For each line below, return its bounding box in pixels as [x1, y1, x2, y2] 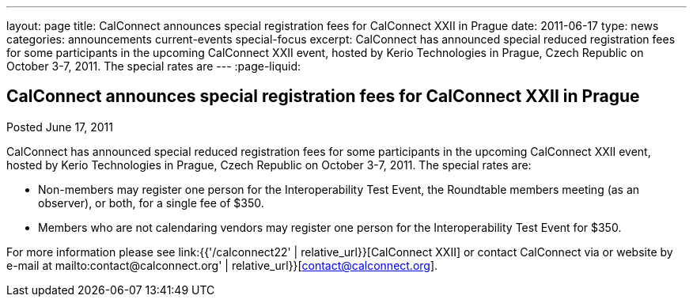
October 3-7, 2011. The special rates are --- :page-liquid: [6, 59, 301, 73]
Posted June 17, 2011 [6, 119, 114, 134]
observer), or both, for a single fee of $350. [38, 195, 264, 210]
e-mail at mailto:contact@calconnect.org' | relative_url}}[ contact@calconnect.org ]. [6, 258, 438, 272]
